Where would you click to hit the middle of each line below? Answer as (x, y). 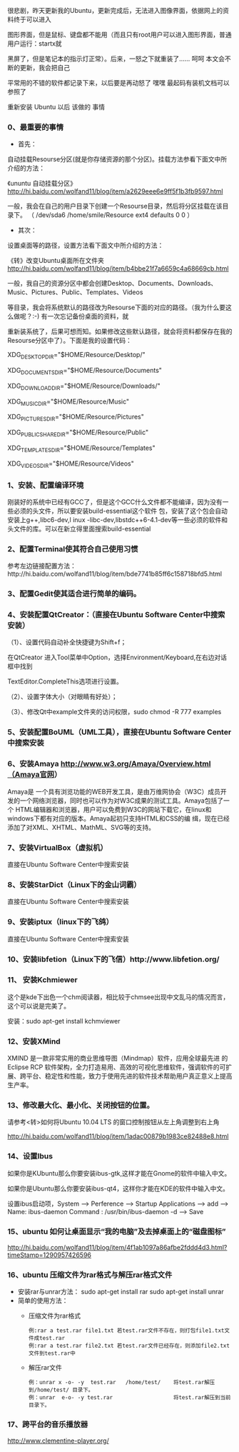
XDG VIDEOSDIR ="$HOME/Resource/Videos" (71, 464)
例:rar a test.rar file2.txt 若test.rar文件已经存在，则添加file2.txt (129, 1346)
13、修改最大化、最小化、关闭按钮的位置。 (81, 1106)
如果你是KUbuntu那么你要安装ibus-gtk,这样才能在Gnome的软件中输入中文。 (119, 1173)
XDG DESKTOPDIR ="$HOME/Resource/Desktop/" (76, 356)
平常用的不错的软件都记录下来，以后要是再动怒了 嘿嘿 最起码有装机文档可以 (118, 83)
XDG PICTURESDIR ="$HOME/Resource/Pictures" (76, 418)
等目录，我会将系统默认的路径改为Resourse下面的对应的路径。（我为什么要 (117, 307)
